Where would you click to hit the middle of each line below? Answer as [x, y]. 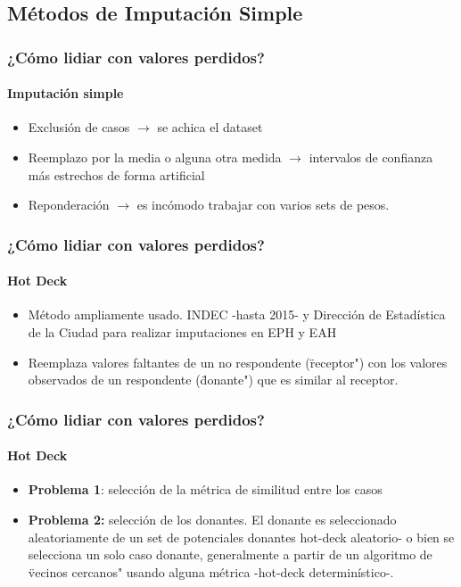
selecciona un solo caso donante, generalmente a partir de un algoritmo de [230, 554]
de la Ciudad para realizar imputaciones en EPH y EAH [182, 332]
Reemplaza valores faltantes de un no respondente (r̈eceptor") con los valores [238, 362]
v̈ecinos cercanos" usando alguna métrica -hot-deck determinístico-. [211, 571]
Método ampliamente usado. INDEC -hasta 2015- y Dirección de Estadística [237, 314]
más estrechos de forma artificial [116, 174]
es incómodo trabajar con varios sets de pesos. [263, 205]
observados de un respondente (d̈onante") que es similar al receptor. [213, 380]
